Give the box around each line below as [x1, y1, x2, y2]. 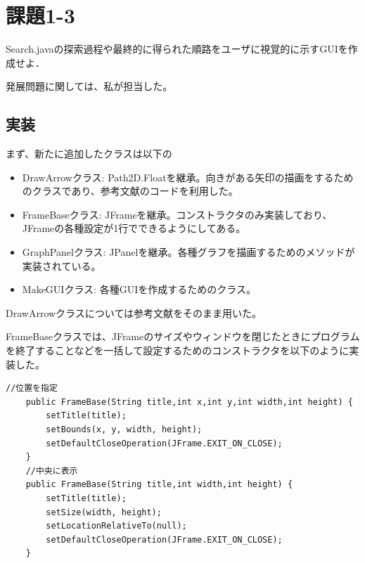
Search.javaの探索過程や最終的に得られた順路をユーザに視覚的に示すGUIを [6, 41, 348, 56]
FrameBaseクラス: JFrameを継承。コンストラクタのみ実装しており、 [22, 207, 333, 221]
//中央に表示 [25, 465, 78, 476]
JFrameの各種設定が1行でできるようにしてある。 [22, 221, 246, 235]
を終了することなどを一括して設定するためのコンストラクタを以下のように [6, 343, 350, 358]
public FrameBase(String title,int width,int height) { [25, 479, 293, 490]
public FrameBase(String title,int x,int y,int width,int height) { [25, 396, 353, 407]
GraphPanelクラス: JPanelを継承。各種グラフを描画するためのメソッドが [22, 245, 355, 259]
